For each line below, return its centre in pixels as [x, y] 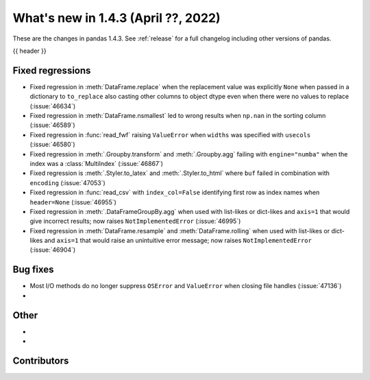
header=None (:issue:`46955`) [73, 202]
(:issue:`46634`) [53, 106]
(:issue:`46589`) [52, 125]
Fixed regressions [52, 70]
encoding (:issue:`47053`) [67, 182]
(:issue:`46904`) [53, 250]
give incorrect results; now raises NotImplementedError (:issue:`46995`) [135, 221]
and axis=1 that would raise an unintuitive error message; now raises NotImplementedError [178, 241]
